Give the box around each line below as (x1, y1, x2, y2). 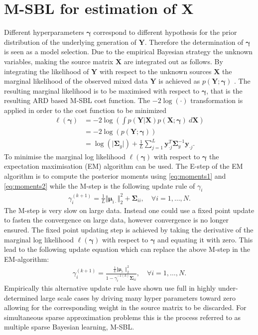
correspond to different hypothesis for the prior (93, 27, 237, 37)
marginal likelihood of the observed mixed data (4, 76, 148, 86)
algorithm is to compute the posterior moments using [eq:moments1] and (4, 171, 226, 181)
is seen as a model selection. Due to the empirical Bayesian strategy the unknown (4, 46, 253, 57)
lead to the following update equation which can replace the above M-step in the (4, 244, 251, 254)
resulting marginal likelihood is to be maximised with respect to (4, 85, 200, 96)
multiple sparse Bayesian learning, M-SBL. (4, 322, 134, 332)
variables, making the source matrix (4, 56, 114, 66)
